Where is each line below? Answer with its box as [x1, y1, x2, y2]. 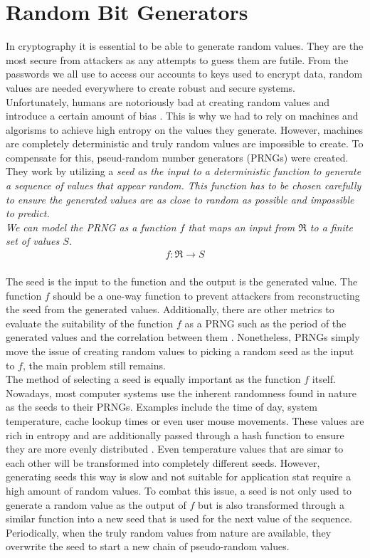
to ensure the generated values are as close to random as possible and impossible [6, 191, 354, 206]
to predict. [6, 206, 50, 221]
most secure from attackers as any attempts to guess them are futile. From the [6, 52, 349, 67]
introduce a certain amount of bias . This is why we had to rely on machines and [6, 108, 359, 123]
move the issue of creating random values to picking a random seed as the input [6, 344, 354, 359]
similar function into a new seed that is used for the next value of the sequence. [6, 511, 352, 526]
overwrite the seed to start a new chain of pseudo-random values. [6, 539, 290, 554]
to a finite [310, 219, 353, 234]
